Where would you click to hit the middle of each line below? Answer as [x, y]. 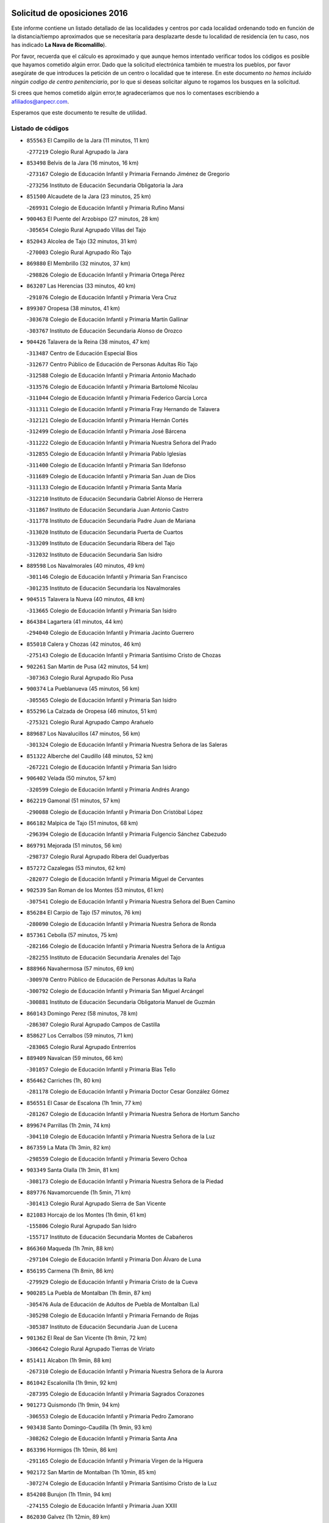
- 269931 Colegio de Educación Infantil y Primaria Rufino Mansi [106, 208]
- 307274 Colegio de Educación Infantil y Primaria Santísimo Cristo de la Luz [122, 1483]
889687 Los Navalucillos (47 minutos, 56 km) [83, 733]
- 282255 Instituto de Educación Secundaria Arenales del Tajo [104, 957]
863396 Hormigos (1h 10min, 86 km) [72, 1449]
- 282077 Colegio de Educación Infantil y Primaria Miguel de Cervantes [115, 879]
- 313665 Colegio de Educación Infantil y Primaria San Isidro [101, 610]
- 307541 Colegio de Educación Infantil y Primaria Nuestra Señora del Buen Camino [131, 901]
